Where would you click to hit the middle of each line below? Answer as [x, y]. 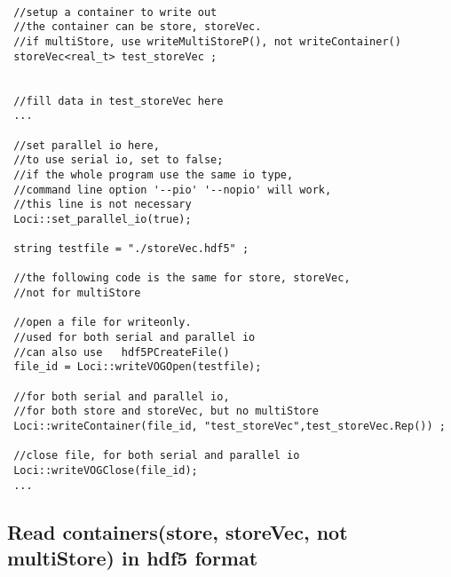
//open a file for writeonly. [103, 323]
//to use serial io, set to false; [119, 160]
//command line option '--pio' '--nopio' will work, [173, 190]
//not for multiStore [77, 293]
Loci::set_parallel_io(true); [103, 219]
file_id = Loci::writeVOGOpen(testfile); [138, 367]
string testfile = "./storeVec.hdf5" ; [131, 249]
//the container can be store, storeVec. [138, 27]
